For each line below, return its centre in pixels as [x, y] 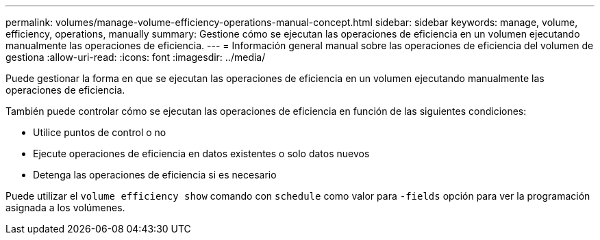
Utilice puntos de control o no [100, 132]
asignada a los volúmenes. [65, 208]
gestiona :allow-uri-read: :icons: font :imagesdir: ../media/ [136, 57]
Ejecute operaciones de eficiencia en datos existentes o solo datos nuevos [201, 154]
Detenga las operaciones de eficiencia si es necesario [155, 175]
